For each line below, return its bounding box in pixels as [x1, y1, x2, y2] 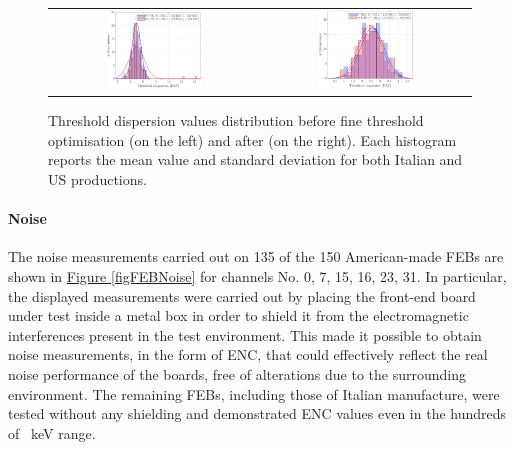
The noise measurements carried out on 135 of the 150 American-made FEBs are [8, 246, 504, 267]
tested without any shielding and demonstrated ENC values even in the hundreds [8, 403, 507, 424]
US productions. [48, 168, 147, 189]
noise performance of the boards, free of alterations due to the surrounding [8, 363, 466, 384]
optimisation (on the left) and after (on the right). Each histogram [48, 129, 457, 150]
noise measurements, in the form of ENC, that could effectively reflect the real [8, 344, 488, 365]
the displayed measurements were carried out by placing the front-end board [8, 285, 476, 306]
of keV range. [8, 422, 96, 443]
